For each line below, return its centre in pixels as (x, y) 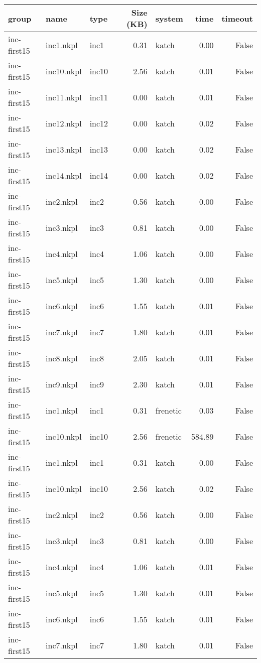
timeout (237, 18)
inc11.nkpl (64, 97)
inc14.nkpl (64, 175)
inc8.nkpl (62, 358)
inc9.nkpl (62, 384)
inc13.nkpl (64, 149)
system (169, 18)
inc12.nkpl (64, 123)
